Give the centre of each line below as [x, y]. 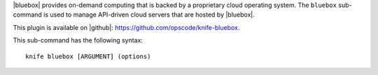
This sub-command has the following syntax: [78, 40]
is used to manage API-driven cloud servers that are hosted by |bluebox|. [149, 15]
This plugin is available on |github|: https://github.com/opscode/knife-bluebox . [126, 27]
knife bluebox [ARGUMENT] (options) [88, 56]
